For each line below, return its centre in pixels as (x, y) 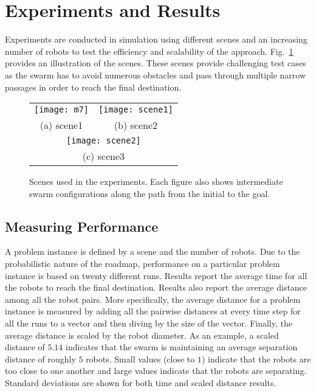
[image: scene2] (104, 141)
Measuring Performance (82, 226)
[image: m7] (62, 110)
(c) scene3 (104, 156)
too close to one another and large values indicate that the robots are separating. (156, 371)
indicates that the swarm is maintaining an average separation (182, 347)
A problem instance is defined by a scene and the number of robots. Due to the (153, 251)
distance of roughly (40, 358)
